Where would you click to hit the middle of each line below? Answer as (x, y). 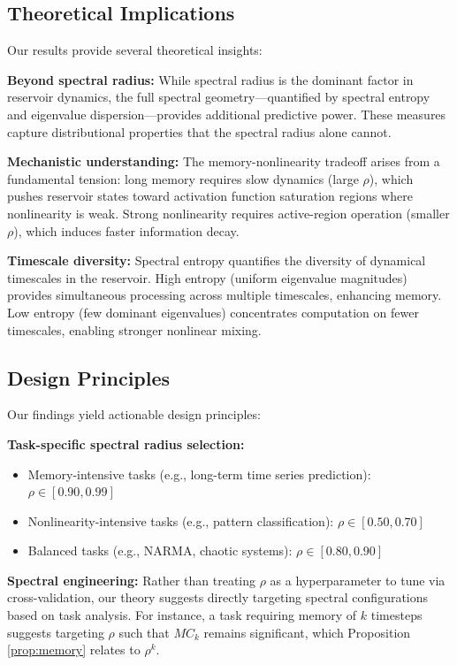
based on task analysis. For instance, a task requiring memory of (182, 615)
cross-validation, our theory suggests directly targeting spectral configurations (218, 597)
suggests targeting (56, 632)
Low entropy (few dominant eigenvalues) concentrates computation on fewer (213, 312)
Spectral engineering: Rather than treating (132, 580)
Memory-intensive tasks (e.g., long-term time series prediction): (199, 474)
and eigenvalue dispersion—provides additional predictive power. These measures (227, 114)
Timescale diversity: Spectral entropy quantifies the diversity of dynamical (217, 260)
